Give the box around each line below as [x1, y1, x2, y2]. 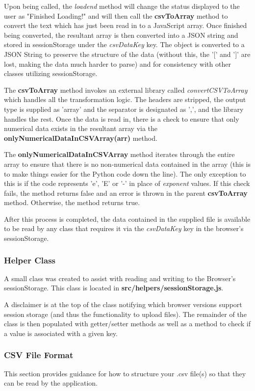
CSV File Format [4, 349, 74, 361]
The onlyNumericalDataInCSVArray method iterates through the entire [4, 149, 235, 159]
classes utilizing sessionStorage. [4, 68, 98, 78]
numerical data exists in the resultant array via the [4, 123, 158, 133]
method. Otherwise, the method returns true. [4, 197, 140, 208]
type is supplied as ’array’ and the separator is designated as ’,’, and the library [4, 104, 244, 114]
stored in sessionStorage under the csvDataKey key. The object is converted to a [4, 39, 245, 50]
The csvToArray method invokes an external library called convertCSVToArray [4, 84, 248, 95]
